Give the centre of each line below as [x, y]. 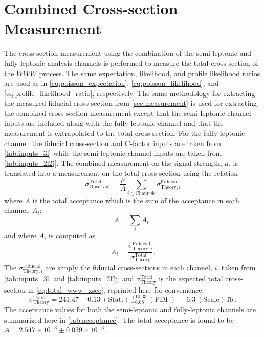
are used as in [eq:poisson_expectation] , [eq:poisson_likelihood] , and [112, 83]
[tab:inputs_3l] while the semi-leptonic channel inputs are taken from [113, 153]
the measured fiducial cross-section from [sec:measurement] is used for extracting [130, 103]
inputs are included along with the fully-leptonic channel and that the [114, 123]
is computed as [72, 236]
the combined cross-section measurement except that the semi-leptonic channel [128, 113]
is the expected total [191, 279]
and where [20, 236]
